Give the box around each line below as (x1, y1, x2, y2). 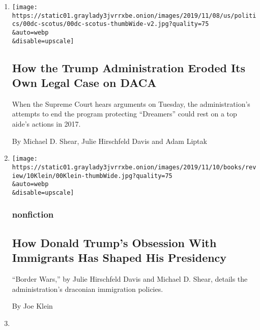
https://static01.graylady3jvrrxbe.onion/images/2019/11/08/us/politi (12, 12, 256, 19)
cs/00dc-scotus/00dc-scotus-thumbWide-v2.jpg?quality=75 (12, 20, 209, 28)
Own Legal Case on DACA (12, 75, 157, 91)
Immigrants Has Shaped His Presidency (12, 250, 227, 265)
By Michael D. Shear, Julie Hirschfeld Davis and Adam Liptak (12, 135, 207, 146)
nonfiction (12, 208, 54, 221)
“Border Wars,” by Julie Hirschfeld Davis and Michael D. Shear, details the (12, 273, 248, 284)
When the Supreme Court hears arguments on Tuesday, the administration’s (12, 98, 250, 109)
